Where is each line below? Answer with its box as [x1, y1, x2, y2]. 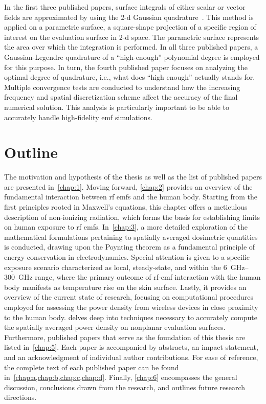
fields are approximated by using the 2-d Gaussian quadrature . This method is [4, 11, 254, 22]
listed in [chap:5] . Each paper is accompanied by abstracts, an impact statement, [4, 342, 258, 352]
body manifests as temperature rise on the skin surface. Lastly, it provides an [4, 281, 247, 292]
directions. [4, 392, 37, 402]
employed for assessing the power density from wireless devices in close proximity [4, 301, 258, 312]
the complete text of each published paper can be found [4, 362, 179, 372]
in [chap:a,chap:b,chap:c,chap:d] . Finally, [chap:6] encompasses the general [4, 372, 237, 383]
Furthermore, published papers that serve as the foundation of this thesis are [4, 331, 246, 342]
